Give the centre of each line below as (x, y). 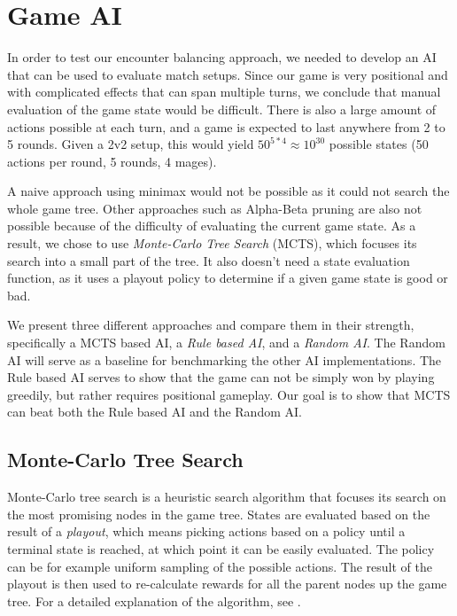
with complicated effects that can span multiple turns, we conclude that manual (224, 92)
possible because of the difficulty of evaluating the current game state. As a (212, 226)
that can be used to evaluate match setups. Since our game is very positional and (228, 74)
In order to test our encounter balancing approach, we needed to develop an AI (222, 57)
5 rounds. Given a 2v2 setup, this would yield (131, 144)
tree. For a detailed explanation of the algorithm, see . (154, 600)
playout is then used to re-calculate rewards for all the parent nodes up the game (227, 584)
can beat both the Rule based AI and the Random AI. (155, 412)
